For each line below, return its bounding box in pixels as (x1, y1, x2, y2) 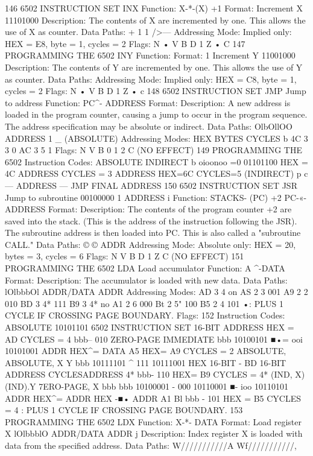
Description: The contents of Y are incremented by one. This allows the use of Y (5, 60, 303, 73)
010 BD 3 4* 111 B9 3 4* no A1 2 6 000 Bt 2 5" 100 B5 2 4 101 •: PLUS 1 (5, 297, 283, 309)
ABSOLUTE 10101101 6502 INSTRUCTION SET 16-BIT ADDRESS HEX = (5, 321, 294, 334)
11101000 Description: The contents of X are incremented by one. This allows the (5, 13, 306, 26)
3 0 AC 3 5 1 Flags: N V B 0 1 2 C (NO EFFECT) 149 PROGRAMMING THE (5, 144, 302, 156)
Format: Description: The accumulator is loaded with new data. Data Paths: (5, 273, 288, 286)
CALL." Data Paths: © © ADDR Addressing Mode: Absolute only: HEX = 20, (5, 238, 296, 250)
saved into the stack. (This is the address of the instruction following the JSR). (5, 214, 297, 227)
